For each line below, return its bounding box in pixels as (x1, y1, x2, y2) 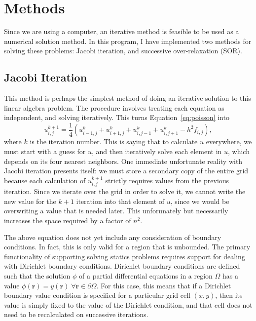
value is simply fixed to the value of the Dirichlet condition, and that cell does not (4, 299, 253, 310)
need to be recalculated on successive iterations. (4, 309, 148, 320)
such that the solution (4, 270, 71, 281)
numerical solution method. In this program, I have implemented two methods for (4, 36, 252, 46)
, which (227, 146, 250, 156)
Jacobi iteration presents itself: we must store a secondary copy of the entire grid (4, 165, 249, 176)
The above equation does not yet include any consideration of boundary (4, 232, 221, 242)
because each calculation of (4, 175, 86, 185)
